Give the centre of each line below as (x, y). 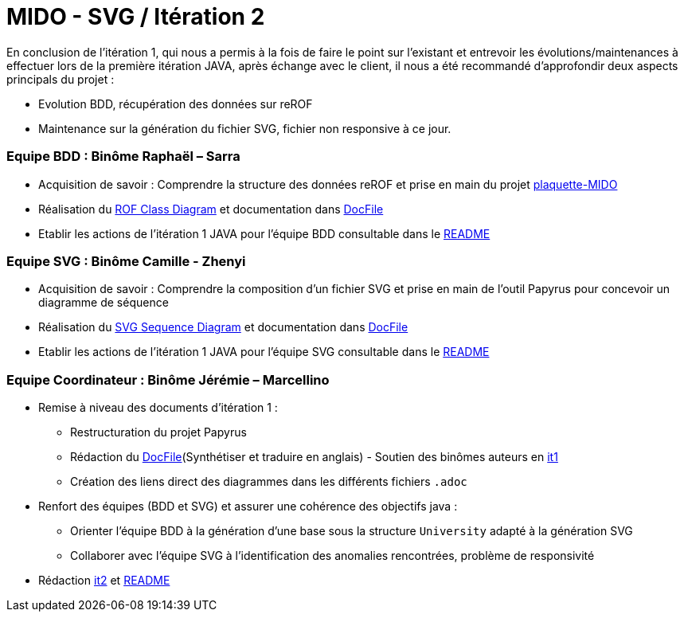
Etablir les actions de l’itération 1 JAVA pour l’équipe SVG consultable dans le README (264, 352)
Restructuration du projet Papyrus (158, 432)
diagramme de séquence (104, 303)
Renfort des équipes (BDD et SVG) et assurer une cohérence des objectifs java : (248, 506)
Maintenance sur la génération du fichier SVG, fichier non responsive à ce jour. (245, 128)
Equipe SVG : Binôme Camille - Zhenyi (126, 261)
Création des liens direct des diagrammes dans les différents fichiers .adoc (269, 481)
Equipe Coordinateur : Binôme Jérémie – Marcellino (168, 379)
